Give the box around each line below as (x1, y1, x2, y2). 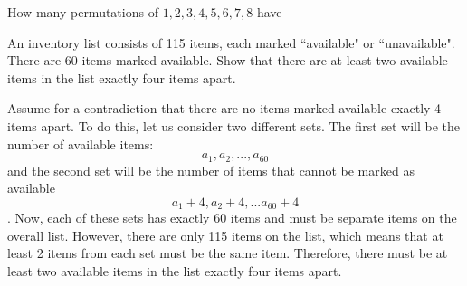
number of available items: (7, 134, 154, 153)
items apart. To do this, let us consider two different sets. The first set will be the (7, 116, 461, 135)
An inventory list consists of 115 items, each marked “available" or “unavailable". (7, 33, 455, 52)
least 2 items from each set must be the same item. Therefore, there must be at (7, 243, 448, 262)
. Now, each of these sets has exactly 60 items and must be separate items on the (7, 208, 457, 227)
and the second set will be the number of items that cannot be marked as (7, 160, 415, 179)
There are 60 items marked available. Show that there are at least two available (7, 51, 448, 70)
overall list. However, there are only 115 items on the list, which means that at (7, 225, 443, 244)
